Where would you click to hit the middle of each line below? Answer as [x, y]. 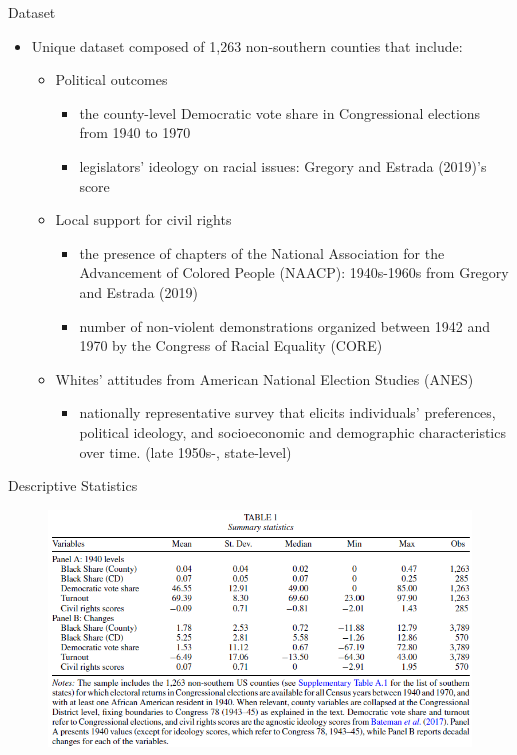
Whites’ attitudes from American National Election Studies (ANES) [264, 378]
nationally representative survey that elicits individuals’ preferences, [287, 412]
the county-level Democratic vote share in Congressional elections [280, 112]
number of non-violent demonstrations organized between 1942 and [284, 325]
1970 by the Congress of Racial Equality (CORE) [231, 345]
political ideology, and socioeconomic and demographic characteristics [292, 431]
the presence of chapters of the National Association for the [262, 252]
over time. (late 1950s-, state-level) [185, 451]
